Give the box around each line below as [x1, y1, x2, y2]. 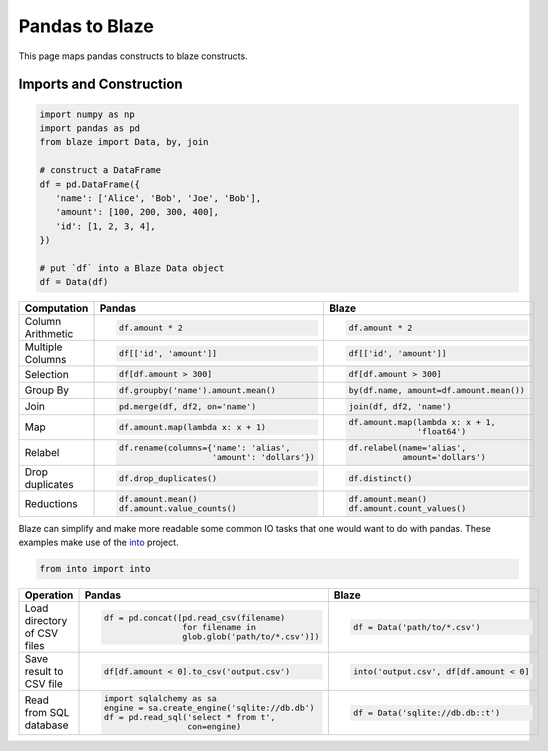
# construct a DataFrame [39, 165, 162, 176]
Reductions [24, 497, 79, 511]
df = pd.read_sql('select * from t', [103, 712, 276, 723]
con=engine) [186, 721, 242, 732]
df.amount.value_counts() [118, 503, 237, 514]
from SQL [24, 706, 70, 720]
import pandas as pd [39, 122, 140, 134]
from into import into [39, 563, 151, 575]
